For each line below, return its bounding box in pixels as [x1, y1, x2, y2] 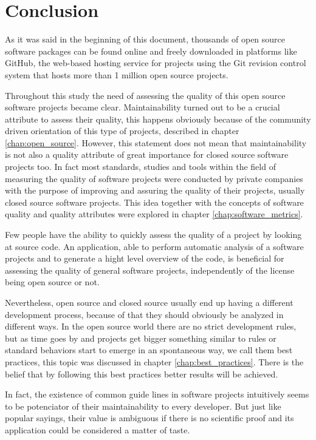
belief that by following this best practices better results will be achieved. [5, 367, 278, 380]
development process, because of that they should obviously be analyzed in [5, 308, 284, 320]
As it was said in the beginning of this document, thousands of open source [5, 33, 286, 46]
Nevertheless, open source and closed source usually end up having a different [5, 296, 294, 308]
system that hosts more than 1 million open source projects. [5, 68, 228, 81]
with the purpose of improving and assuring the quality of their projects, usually [5, 184, 305, 197]
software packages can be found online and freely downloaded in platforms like [5, 44, 297, 57]
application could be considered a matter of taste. [5, 423, 190, 436]
